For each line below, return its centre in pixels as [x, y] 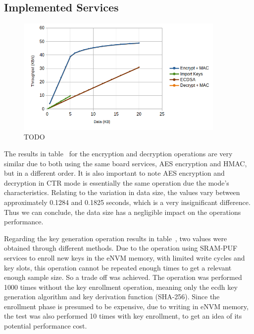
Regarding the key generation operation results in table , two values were [116, 238]
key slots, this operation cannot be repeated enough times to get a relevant [118, 267]
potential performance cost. [46, 326]
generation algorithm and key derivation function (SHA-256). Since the [112, 297]
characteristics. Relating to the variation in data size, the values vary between [122, 192]
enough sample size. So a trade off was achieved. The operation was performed [123, 277]
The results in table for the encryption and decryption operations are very [118, 153]
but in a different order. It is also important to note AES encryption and [114, 173]
